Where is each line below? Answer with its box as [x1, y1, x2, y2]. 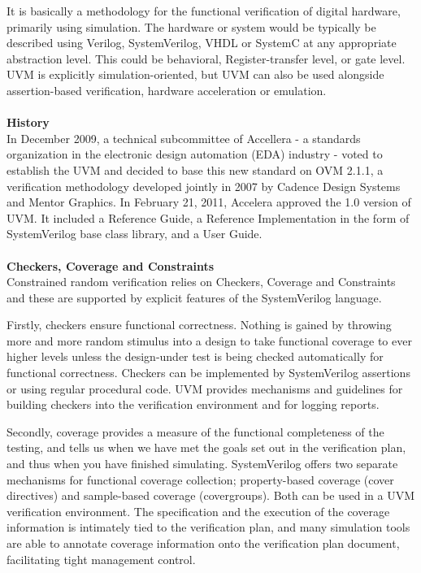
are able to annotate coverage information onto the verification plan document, [7, 535, 400, 551]
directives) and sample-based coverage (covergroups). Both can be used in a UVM [7, 487, 414, 504]
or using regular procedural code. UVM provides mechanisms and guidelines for [7, 380, 403, 397]
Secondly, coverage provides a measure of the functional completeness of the [7, 423, 384, 440]
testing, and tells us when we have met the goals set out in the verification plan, [7, 439, 406, 456]
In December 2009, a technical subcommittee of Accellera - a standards [7, 129, 361, 146]
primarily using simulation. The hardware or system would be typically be [7, 18, 376, 35]
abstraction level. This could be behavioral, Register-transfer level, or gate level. [7, 50, 406, 67]
